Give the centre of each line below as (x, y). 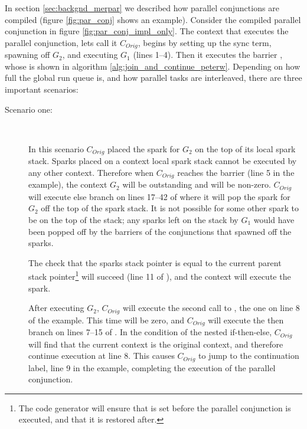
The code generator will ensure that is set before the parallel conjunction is (155, 407)
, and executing (90, 55)
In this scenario (56, 148)
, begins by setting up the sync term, (205, 42)
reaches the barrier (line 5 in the (236, 172)
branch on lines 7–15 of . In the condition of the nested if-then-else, (150, 332)
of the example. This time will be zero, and (107, 320)
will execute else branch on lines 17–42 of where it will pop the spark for (159, 196)
